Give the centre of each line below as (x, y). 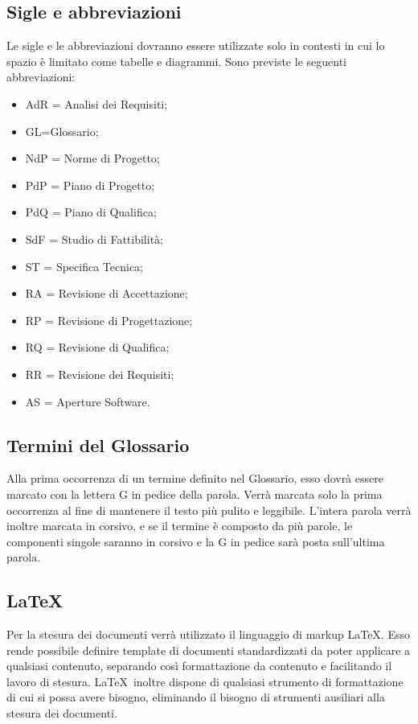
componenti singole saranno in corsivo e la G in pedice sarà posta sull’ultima (196, 541)
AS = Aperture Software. (88, 401)
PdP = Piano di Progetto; (90, 185)
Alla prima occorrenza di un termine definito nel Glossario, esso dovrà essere (195, 478)
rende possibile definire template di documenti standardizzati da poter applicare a (209, 650)
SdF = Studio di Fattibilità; (94, 239)
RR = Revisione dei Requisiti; (100, 374)
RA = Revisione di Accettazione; (107, 293)
